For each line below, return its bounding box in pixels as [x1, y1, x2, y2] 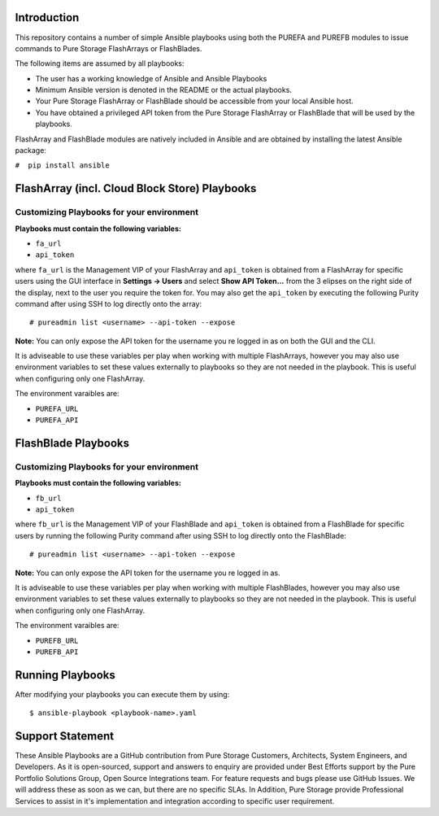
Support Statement [15, 729, 114, 743]
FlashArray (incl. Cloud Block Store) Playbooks [15, 181, 257, 195]
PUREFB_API [35, 647, 79, 657]
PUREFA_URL [35, 404, 79, 413]
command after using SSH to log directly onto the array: [15, 299, 202, 308]
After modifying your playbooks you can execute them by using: [15, 689, 230, 699]
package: [15, 146, 46, 155]
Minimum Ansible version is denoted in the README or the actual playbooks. [35, 85, 293, 95]
